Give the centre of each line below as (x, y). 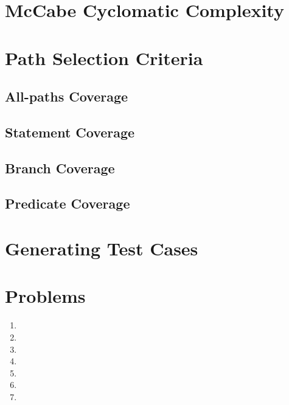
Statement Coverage (70, 132)
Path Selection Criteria (104, 57)
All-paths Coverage (67, 96)
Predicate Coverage (68, 203)
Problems (45, 296)
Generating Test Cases (102, 248)
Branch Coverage (60, 168)
